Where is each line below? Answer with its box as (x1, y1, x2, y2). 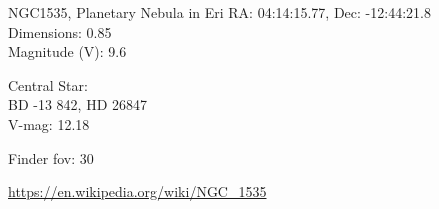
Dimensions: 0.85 (8, 21, 112, 42)
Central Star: (8, 74, 88, 95)
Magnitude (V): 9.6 (8, 41, 127, 62)
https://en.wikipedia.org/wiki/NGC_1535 (8, 181, 267, 202)
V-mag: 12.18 (8, 113, 90, 134)
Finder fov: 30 (8, 147, 94, 168)
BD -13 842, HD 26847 (8, 94, 148, 115)
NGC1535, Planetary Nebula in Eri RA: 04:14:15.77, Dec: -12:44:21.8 (8, 2, 431, 22)
